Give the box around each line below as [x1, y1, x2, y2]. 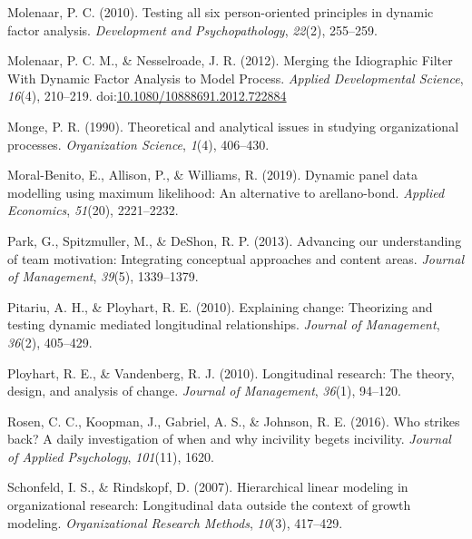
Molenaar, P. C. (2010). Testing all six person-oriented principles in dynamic [7, 3, 434, 21]
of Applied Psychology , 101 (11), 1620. [7, 446, 214, 465]
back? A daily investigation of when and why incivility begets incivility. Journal [7, 429, 451, 448]
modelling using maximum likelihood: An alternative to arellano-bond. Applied [7, 182, 445, 201]
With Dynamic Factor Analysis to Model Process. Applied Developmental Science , [7, 68, 464, 87]
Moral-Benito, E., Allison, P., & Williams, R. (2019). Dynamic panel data [7, 165, 418, 184]
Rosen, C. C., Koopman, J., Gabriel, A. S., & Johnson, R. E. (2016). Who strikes [7, 411, 460, 430]
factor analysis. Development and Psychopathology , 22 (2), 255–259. [7, 20, 378, 39]
